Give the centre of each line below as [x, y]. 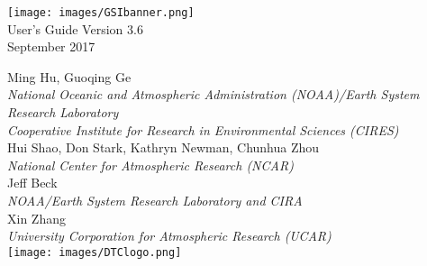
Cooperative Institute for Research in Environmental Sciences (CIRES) [203, 129]
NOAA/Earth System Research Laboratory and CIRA [155, 200]
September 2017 [51, 46]
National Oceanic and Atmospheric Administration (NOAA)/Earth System [213, 94]
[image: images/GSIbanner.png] [101, 13]
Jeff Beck [32, 183]
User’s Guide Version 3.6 [75, 28]
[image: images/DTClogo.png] [95, 252]
